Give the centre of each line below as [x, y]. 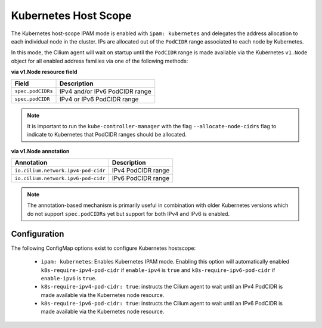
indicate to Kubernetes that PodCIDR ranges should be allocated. [107, 135]
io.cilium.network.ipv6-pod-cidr [60, 178]
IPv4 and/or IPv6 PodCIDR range [105, 91]
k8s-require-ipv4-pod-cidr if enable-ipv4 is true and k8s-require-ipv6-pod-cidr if [158, 270]
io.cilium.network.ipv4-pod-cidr [60, 170]
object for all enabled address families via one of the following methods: [100, 61]
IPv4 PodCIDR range [141, 171]
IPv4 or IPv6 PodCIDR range [99, 99]
